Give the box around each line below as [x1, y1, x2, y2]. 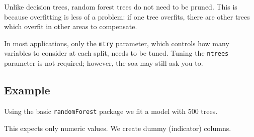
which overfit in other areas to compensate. [4, 21, 137, 32]
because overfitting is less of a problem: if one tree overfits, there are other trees [4, 11, 250, 22]
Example [4, 82, 50, 98]
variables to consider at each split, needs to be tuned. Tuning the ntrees [4, 48, 229, 58]
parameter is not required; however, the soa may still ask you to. [4, 58, 203, 68]
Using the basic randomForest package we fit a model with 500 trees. [4, 105, 218, 116]
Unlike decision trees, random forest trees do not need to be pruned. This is [4, 2, 237, 12]
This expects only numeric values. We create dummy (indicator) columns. [4, 122, 231, 133]
